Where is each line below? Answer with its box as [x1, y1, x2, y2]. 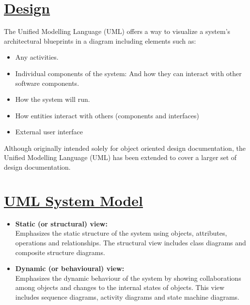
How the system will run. [15, 94, 90, 104]
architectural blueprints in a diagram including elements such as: [4, 35, 196, 46]
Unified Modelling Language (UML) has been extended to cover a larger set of [4, 152, 237, 162]
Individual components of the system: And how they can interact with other [15, 68, 242, 78]
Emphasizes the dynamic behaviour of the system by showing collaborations [15, 273, 241, 283]
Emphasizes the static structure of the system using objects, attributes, [15, 228, 227, 238]
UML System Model [4, 190, 143, 210]
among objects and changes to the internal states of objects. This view [15, 282, 225, 292]
